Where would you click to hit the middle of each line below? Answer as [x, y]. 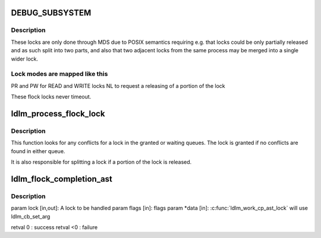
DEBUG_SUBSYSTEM [51, 13]
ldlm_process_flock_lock [58, 114]
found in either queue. [38, 151]
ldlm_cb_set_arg [31, 216]
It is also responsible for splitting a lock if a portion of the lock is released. [101, 162]
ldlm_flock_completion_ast [62, 179]
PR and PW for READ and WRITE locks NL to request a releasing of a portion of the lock [118, 85]
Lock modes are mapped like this [59, 74]
